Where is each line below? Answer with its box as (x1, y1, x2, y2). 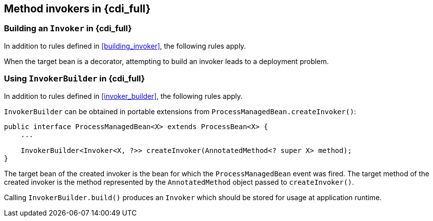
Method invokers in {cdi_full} (4, 2, 151, 15)
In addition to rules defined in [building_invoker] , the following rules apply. (4, 41, 246, 50)
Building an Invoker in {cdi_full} (4, 23, 132, 34)
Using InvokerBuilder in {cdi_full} (4, 74, 145, 84)
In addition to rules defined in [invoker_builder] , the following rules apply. (4, 91, 243, 100)
